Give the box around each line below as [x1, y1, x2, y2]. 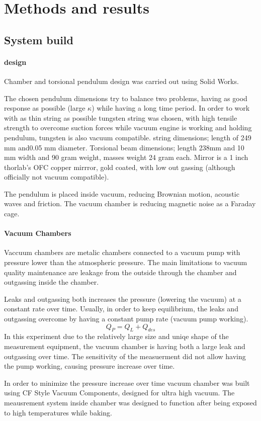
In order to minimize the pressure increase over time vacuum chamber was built [4, 377, 250, 388]
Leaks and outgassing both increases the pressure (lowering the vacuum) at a [4, 293, 241, 304]
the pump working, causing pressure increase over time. [4, 361, 175, 371]
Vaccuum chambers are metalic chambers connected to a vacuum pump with [4, 247, 240, 258]
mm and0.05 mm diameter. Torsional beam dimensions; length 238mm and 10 [4, 142, 244, 152]
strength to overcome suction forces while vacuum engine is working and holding [4, 122, 252, 133]
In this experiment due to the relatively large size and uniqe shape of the [4, 331, 229, 342]
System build [4, 32, 73, 47]
